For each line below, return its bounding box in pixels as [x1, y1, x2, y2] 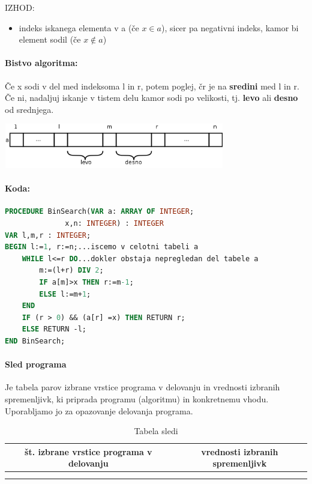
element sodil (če [19, 33, 81, 46]
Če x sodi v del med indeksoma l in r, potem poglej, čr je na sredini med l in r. [5, 79, 299, 92]
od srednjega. [5, 103, 54, 115]
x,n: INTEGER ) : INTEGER [65, 219, 164, 228]
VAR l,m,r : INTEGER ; [5, 231, 91, 240]
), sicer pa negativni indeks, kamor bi [161, 21, 299, 34]
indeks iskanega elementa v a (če [19, 21, 139, 34]
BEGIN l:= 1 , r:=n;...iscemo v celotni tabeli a [5, 243, 199, 252]
